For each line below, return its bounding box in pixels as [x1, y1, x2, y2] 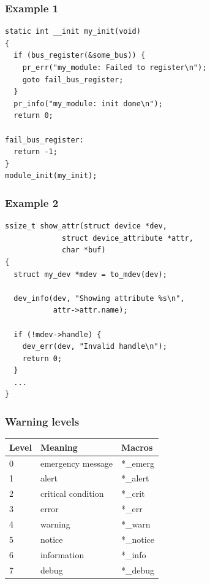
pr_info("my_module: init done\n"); [13, 99, 163, 108]
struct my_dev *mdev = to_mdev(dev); [13, 270, 167, 279]
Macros [121, 440, 153, 453]
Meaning [40, 440, 78, 453]
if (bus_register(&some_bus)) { [13, 51, 146, 60]
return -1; [13, 147, 58, 157]
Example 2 [5, 195, 59, 210]
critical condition [40, 487, 104, 500]
